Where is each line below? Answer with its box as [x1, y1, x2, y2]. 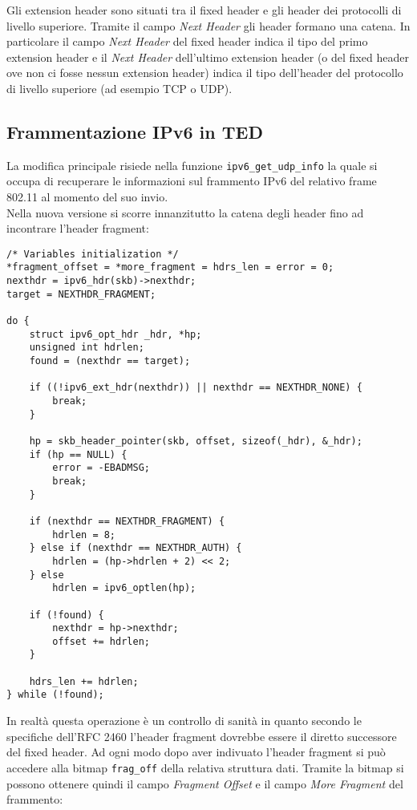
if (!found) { [29, 609, 104, 621]
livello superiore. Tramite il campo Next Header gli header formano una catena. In [6, 17, 411, 34]
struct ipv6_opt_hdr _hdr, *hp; [29, 328, 202, 340]
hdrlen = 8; [52, 529, 116, 541]
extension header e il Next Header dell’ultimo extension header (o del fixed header [6, 48, 409, 65]
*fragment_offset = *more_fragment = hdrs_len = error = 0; [6, 261, 334, 273]
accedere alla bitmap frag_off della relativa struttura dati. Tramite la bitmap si [6, 759, 404, 776]
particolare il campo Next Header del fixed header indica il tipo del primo [6, 33, 368, 50]
